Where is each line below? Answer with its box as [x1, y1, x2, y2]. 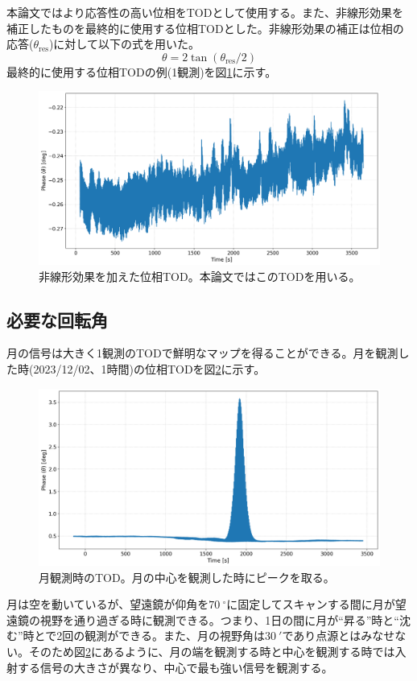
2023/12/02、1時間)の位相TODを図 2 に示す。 [33, 361, 266, 378]
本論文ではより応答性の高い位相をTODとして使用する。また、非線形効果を [6, 4, 403, 20]
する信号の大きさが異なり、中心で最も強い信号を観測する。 [17, 658, 333, 675]
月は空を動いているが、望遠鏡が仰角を [6, 596, 209, 613]
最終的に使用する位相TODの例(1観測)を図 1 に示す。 [6, 63, 277, 80]
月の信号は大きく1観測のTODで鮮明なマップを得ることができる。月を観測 [6, 345, 398, 361]
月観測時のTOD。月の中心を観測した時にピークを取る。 [39, 568, 335, 585]
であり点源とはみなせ [282, 627, 395, 644]
